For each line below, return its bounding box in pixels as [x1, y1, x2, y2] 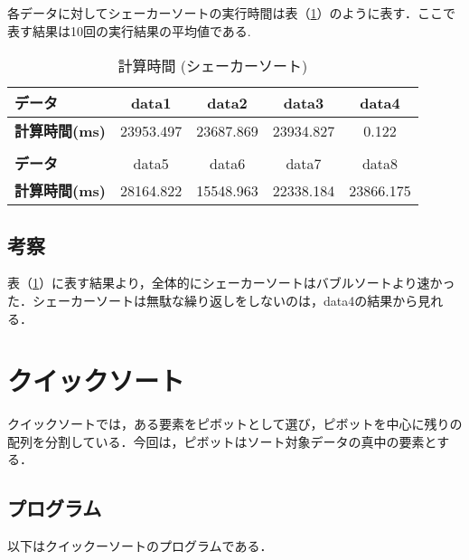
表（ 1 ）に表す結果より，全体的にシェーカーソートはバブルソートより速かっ [7, 273, 455, 292]
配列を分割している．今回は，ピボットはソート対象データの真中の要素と [7, 432, 437, 451]
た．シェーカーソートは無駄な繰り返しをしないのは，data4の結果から [7, 290, 418, 309]
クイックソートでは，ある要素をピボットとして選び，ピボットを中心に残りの [7, 414, 463, 433]
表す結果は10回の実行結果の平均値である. [7, 21, 251, 40]
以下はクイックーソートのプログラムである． [7, 536, 273, 555]
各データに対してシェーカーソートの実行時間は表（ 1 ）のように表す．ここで [7, 4, 456, 22]
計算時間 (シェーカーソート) [117, 55, 308, 77]
